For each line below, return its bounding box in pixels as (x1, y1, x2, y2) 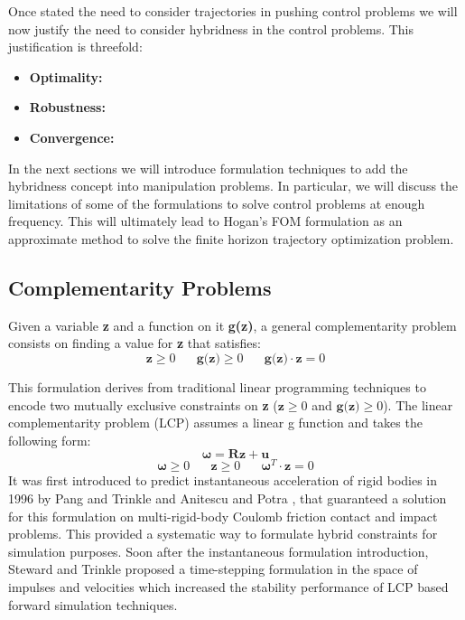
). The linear (383, 395, 453, 414)
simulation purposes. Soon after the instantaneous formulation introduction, (8, 541, 429, 560)
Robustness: (29, 98, 106, 117)
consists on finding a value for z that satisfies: (8, 333, 261, 352)
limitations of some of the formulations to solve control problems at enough (8, 193, 425, 212)
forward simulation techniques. (8, 595, 178, 614)
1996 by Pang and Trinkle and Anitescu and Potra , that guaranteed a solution (8, 488, 447, 507)
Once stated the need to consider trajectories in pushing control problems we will (8, 2, 458, 20)
